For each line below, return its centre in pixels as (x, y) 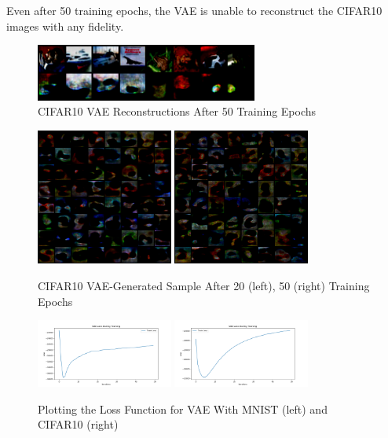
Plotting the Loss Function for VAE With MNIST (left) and (183, 409)
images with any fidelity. (65, 26)
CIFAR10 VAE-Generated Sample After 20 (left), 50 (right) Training (204, 285)
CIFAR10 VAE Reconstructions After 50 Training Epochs (177, 111)
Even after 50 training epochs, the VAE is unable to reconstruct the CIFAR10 (194, 10)
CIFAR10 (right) (78, 424)
